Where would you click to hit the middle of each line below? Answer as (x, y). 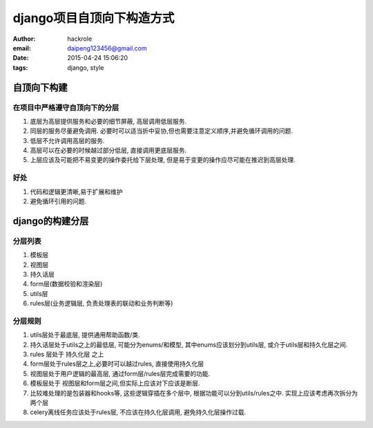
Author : (24, 39)
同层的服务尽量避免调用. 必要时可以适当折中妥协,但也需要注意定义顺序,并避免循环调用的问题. (162, 131)
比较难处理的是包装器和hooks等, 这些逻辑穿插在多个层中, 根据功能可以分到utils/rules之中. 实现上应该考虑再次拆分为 (194, 393)
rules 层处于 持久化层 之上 (67, 354)
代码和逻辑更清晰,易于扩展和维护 (77, 192)
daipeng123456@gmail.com (107, 48)
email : (22, 48)
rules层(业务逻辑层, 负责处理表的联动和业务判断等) (102, 304)
